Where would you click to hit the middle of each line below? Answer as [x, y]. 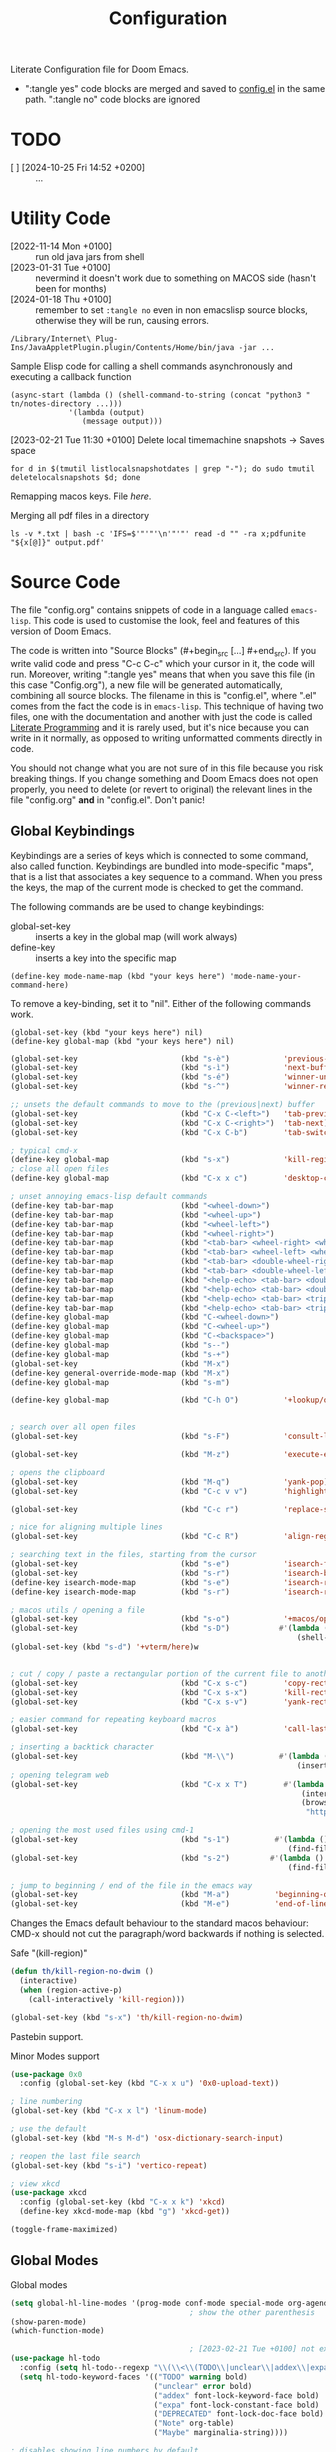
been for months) [71, 289]
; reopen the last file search [75, 2156]
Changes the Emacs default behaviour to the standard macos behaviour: [159, 1923]
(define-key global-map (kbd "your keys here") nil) [122, 1041]
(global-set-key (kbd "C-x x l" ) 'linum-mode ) [109, 2111]
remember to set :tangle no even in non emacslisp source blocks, [171, 310]
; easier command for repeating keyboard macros [113, 1720]
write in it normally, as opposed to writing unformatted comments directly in [166, 738]
